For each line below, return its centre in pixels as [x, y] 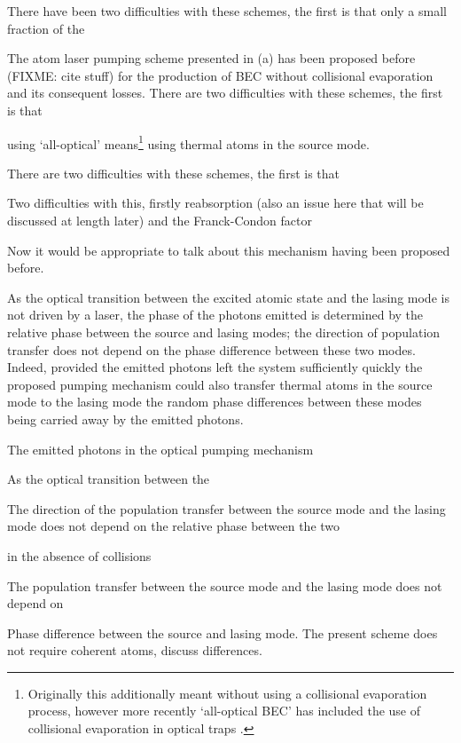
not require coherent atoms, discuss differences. [135, 650]
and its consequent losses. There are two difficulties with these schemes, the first [225, 93]
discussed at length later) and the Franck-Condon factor [160, 220]
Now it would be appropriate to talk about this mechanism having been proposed [229, 250]
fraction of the [46, 28]
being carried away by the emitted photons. [125, 419]
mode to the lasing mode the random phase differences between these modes [215, 402]
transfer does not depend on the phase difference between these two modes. [211, 349]
